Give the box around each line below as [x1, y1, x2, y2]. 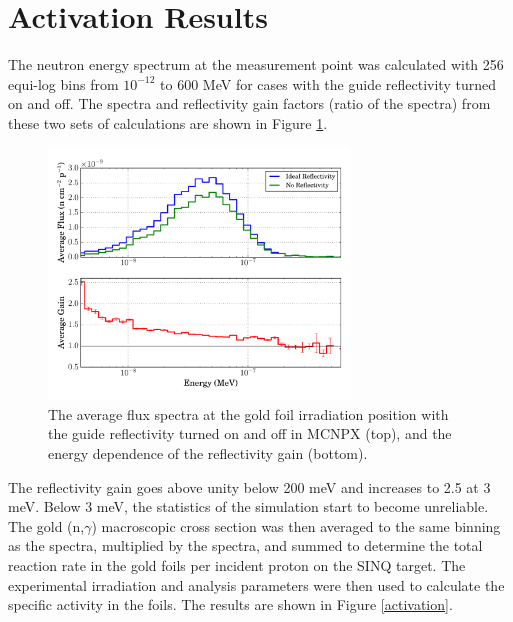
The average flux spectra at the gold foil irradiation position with [48, 403, 449, 424]
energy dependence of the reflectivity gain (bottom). [48, 443, 368, 464]
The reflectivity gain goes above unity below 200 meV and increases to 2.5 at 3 [8, 476, 491, 497]
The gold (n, [8, 515, 85, 536]
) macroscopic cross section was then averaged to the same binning [91, 515, 501, 536]
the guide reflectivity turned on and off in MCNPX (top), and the [48, 423, 452, 444]
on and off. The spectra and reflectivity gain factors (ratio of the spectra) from [8, 93, 491, 114]
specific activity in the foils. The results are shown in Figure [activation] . [8, 594, 453, 615]
